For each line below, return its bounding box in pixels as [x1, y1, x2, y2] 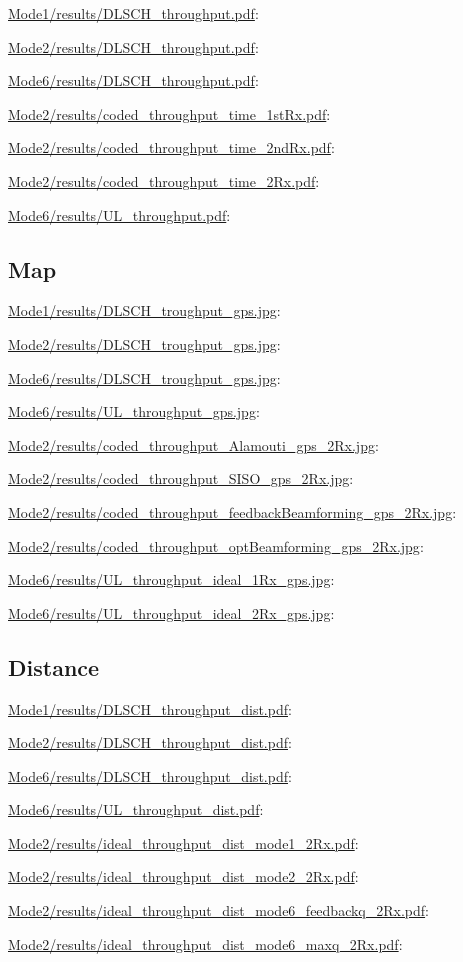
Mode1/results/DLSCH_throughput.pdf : [8, 3, 259, 23]
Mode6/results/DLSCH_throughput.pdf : [8, 70, 259, 91]
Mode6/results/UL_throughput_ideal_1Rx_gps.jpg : [8, 569, 335, 590]
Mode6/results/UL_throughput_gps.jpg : [8, 401, 260, 422]
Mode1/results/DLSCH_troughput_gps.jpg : [8, 300, 281, 321]
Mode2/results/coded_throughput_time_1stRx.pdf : [8, 103, 331, 124]
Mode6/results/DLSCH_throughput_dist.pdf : [8, 765, 292, 786]
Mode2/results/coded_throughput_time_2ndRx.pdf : [8, 137, 335, 158]
